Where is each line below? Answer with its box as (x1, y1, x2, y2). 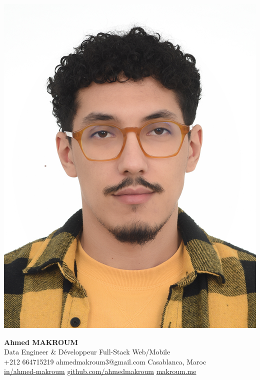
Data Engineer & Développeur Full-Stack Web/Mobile (4, 346, 170, 357)
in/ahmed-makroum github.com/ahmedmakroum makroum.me (4, 366, 196, 376)
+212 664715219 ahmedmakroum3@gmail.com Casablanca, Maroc (4, 356, 206, 366)
